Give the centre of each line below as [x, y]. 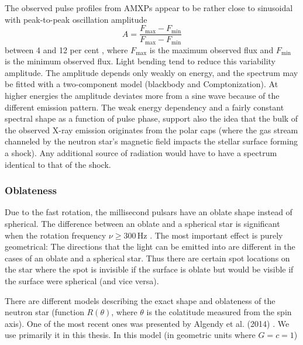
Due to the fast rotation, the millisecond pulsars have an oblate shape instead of [149, 212]
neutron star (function [44, 312]
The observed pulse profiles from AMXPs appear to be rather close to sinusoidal [149, 8]
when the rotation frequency [56, 235]
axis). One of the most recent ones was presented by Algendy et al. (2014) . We [147, 323]
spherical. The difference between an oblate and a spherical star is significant [142, 224]
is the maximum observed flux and [211, 49]
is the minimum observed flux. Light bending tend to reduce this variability [140, 61]
